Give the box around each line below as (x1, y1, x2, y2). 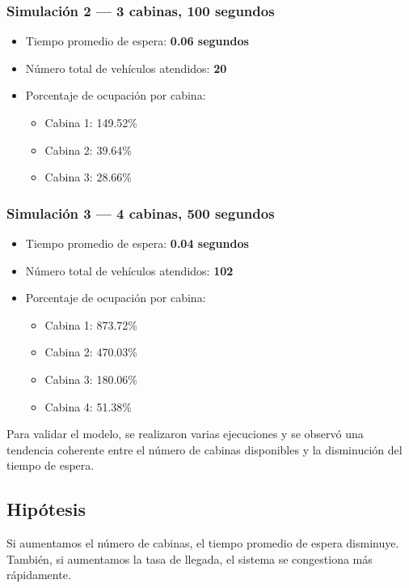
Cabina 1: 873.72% (44, 316, 137, 333)
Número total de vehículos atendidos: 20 (25, 59, 227, 76)
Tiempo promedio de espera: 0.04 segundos (25, 235, 249, 251)
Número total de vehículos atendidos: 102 (25, 262, 234, 279)
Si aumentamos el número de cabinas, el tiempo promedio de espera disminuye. (6, 535, 399, 552)
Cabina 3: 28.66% (44, 168, 132, 185)
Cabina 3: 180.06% (44, 370, 137, 387)
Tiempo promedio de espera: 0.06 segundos (25, 32, 249, 49)
